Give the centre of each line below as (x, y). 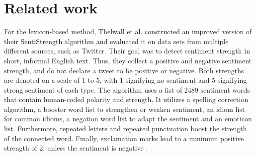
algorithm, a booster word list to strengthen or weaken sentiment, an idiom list (125, 109)
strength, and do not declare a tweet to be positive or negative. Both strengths (124, 70)
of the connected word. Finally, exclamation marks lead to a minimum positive (124, 138)
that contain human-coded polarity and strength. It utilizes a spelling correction (126, 99)
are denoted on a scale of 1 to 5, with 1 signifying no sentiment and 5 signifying (126, 80)
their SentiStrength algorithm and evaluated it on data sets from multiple (116, 41)
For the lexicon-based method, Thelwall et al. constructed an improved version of (128, 31)
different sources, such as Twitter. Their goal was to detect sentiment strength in (127, 51)
